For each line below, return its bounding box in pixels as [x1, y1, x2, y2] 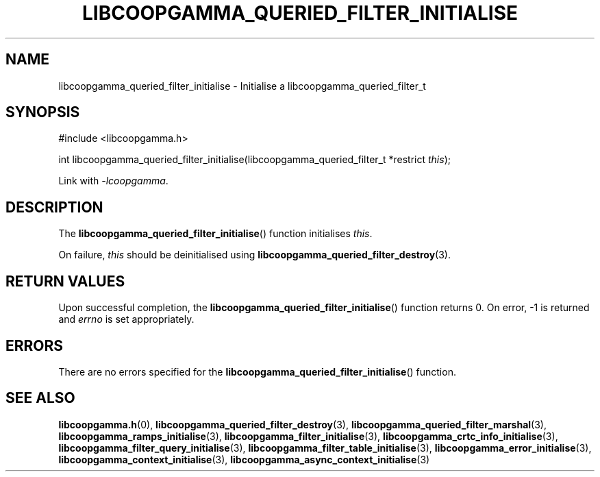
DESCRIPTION [5, 198, 103, 216]
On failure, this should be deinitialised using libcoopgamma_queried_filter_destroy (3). [58, 249, 451, 261]
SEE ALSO [5, 389, 75, 407]
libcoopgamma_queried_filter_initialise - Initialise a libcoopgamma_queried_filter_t [58, 79, 426, 92]
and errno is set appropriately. [58, 313, 195, 326]
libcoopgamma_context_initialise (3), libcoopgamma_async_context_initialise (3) [58, 453, 430, 465]
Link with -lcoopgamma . [58, 175, 168, 187]
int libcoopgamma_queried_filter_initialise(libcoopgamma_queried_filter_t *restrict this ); [58, 154, 451, 166]
